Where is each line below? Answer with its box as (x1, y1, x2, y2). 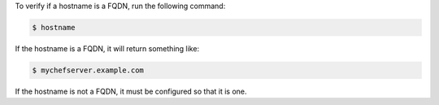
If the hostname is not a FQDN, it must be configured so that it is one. (15, 86, 247, 96)
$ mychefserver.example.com (32, 65, 144, 75)
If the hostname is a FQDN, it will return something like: (15, 43, 199, 53)
